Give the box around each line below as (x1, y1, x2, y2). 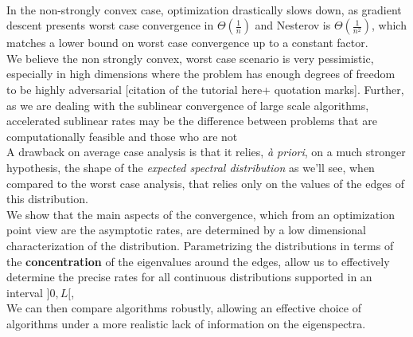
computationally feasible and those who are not (6, 127, 238, 144)
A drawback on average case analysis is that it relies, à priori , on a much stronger (6, 143, 406, 160)
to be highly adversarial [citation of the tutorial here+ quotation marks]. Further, (6, 80, 404, 97)
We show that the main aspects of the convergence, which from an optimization (6, 206, 395, 222)
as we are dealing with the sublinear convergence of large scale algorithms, (6, 96, 369, 113)
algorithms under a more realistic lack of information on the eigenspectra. (6, 315, 366, 331)
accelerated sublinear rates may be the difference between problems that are (6, 112, 377, 129)
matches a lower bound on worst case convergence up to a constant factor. (6, 34, 368, 51)
